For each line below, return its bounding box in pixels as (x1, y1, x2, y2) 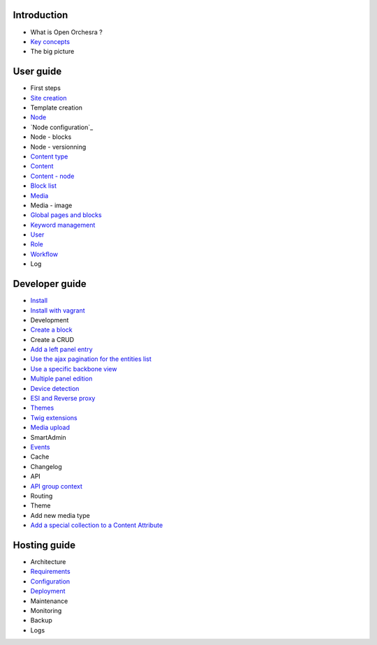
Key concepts (30, 37, 70, 45)
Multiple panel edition (30, 374, 93, 383)
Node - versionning (30, 142, 87, 151)
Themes (30, 403, 54, 412)
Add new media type (30, 511, 90, 519)
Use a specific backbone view (30, 364, 117, 373)
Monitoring (30, 606, 62, 614)
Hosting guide (13, 539, 76, 551)
